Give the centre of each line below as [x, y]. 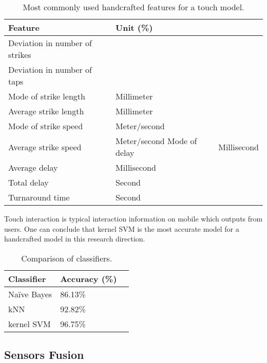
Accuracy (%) [89, 278]
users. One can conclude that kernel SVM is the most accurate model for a [122, 228]
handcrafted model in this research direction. [75, 239]
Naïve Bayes [30, 294]
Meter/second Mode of [156, 141]
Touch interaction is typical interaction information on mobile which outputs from [133, 218]
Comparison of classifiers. [67, 258]
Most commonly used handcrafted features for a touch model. [133, 7]
